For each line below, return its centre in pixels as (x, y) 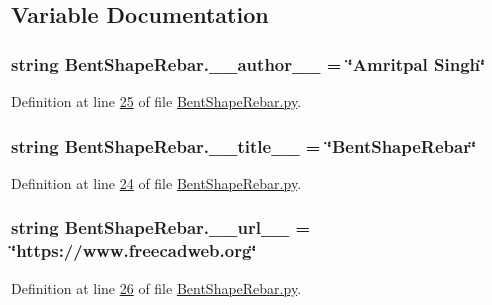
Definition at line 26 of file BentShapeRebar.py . (156, 287)
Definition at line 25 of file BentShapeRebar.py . (156, 101)
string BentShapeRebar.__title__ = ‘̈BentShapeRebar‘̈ (244, 145)
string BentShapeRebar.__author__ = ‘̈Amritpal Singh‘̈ (248, 63)
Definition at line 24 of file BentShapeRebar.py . (156, 182)
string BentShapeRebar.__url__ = (161, 227)
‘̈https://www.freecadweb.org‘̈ (134, 250)
